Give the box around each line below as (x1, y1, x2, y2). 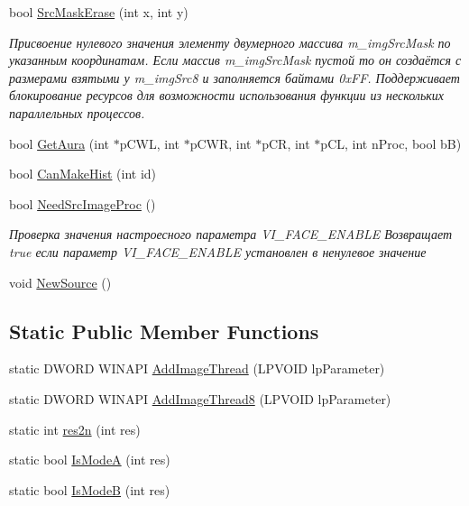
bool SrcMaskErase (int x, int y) (9, 3, 189, 21)
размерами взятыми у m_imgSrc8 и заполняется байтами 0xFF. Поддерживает (9, 68, 460, 87)
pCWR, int (189, 133, 252, 152)
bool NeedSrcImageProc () (9, 194, 156, 213)
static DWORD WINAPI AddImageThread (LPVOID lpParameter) (9, 359, 385, 378)
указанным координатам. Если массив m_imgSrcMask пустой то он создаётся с (9, 51, 462, 69)
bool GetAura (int (9, 133, 110, 152)
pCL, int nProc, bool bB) (320, 133, 462, 152)
